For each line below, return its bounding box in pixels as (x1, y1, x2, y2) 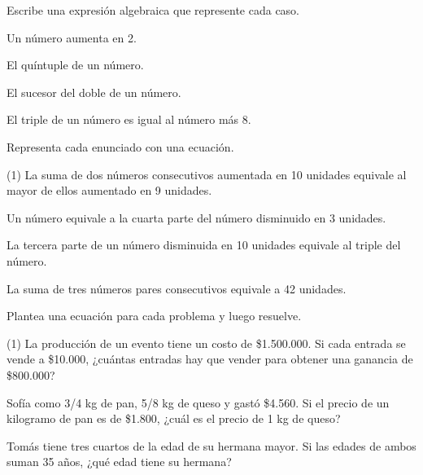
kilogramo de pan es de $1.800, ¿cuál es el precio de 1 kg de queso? (7, 410, 341, 427)
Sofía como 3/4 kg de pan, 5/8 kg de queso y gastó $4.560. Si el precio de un (7, 394, 390, 411)
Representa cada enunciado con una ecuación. (7, 138, 234, 155)
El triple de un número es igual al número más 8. (7, 111, 251, 128)
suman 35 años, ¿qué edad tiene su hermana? (7, 453, 232, 470)
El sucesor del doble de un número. (7, 83, 181, 100)
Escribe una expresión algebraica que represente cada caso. (7, 2, 300, 18)
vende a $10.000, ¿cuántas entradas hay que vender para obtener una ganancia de (7, 350, 413, 367)
